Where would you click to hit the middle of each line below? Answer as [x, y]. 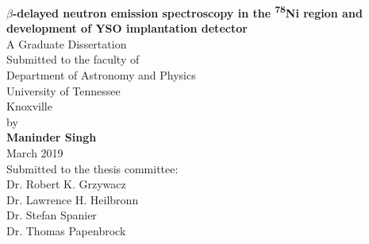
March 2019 [35, 153]
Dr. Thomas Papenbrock [66, 230]
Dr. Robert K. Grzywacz [66, 184]
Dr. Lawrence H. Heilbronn [73, 199]
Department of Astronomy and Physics [101, 75]
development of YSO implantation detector [127, 28]
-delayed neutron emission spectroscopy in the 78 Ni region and [187, 12]
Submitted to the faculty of [73, 59]
